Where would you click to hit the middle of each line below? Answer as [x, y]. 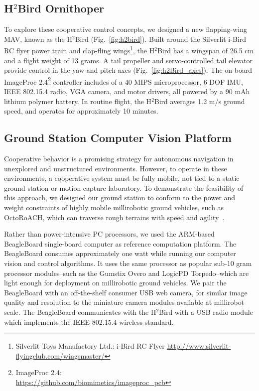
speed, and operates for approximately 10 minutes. [81, 111]
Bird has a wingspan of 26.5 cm [205, 51]
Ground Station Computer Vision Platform [118, 138]
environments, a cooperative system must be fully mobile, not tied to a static [122, 178]
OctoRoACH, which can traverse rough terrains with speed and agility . [114, 217]
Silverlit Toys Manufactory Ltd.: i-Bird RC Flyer [90, 346]
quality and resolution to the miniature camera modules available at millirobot [124, 302]
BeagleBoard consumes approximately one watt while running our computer [120, 253]
